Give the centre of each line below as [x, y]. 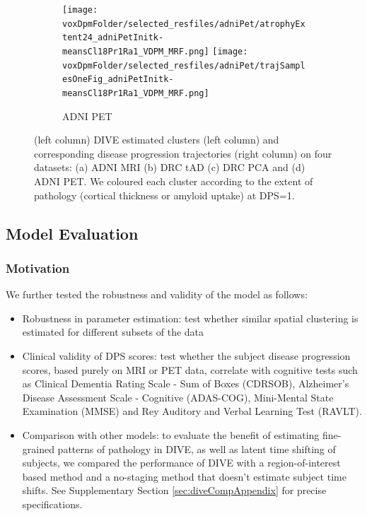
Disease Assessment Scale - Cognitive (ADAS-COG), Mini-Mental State [178, 397]
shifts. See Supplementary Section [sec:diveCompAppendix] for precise [174, 490]
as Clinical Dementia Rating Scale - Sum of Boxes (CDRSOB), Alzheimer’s [186, 383]
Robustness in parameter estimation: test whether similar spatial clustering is [190, 318]
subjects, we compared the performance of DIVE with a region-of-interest [181, 463]
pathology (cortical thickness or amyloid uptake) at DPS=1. [164, 195]
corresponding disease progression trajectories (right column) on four [183, 153]
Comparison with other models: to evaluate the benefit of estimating [171, 434]
